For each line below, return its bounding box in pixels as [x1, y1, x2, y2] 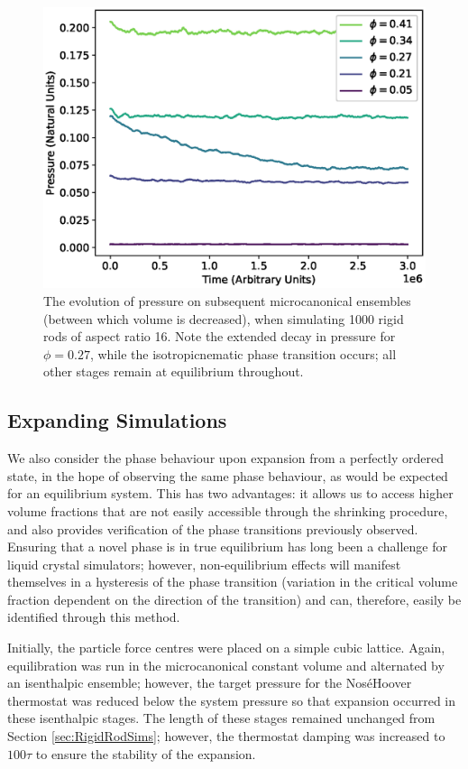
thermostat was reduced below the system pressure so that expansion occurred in [7, 690, 456, 709]
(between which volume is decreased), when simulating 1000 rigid [43, 309, 404, 328]
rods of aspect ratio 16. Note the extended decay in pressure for [43, 327, 396, 346]
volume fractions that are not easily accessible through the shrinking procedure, [7, 501, 448, 520]
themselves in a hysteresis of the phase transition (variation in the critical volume [7, 572, 458, 591]
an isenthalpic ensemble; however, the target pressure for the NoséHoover [7, 673, 412, 692]
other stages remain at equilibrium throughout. [43, 362, 304, 381]
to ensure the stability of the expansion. [35, 744, 256, 763]
